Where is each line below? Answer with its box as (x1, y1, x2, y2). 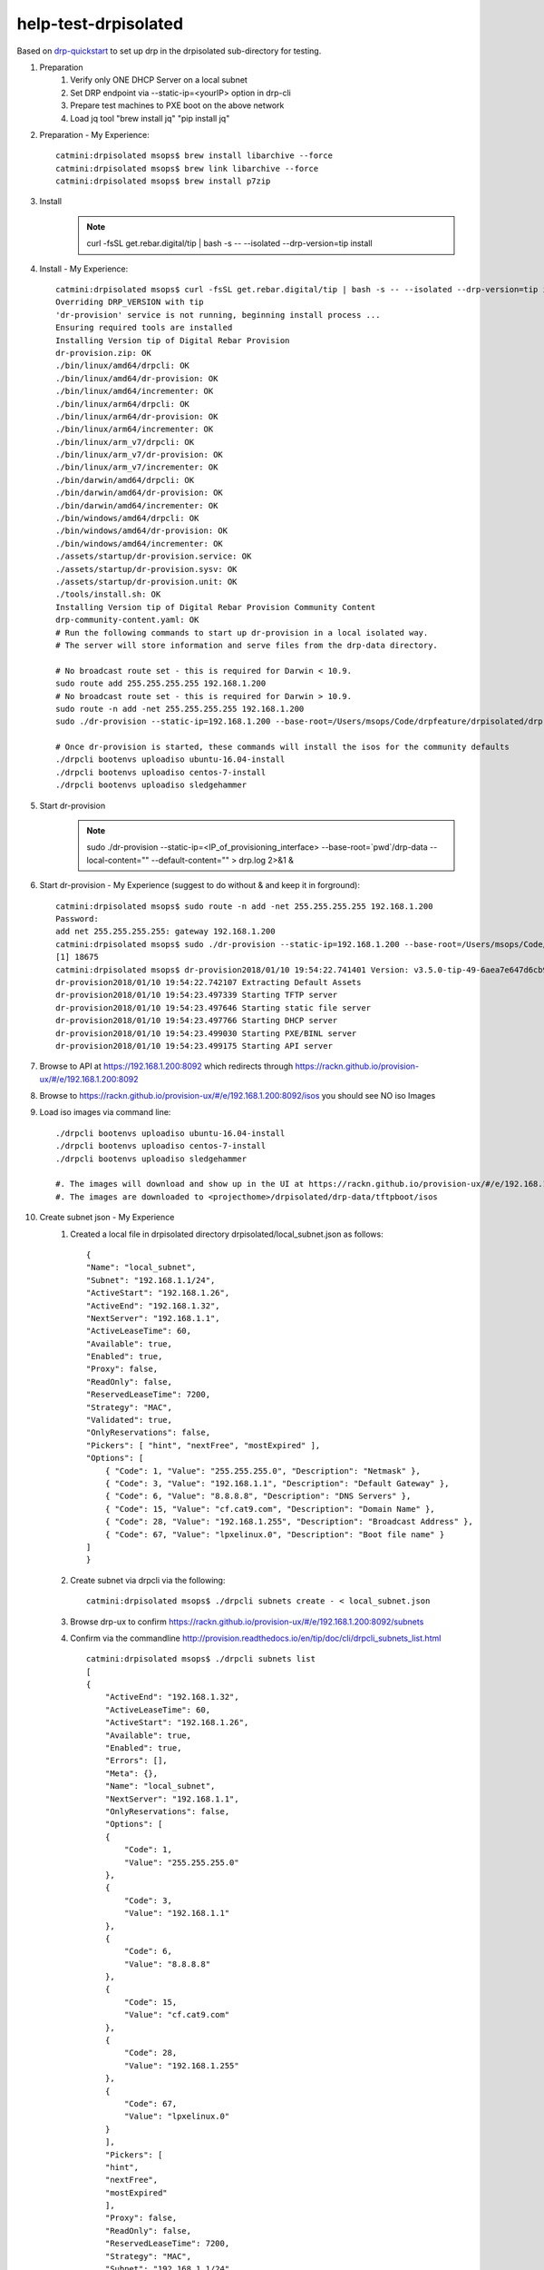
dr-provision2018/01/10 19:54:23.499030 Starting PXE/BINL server (55, 1028, 357, 1039)
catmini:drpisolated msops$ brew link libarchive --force (55, 163, 319, 173)
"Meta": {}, (104, 1768, 159, 1779)
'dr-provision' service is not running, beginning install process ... (55, 310, 381, 320)
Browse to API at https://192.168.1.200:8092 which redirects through (39, 1061, 294, 1071)
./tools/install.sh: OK (55, 589, 161, 599)
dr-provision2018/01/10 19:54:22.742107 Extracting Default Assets (55, 977, 362, 987)
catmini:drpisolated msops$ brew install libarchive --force (55, 151, 333, 161)
